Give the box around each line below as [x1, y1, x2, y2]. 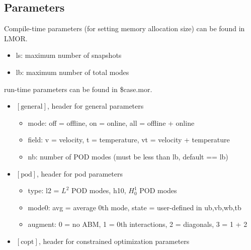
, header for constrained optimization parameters [38, 235, 190, 246]
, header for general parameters [47, 101, 144, 111]
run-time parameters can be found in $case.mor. [4, 84, 152, 94]
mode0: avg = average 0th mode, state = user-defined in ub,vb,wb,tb [28, 202, 241, 212]
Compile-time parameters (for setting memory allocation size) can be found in [4, 23, 245, 34]
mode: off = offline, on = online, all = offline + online [28, 117, 195, 128]
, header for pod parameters [37, 168, 123, 179]
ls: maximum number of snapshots [16, 50, 122, 60]
